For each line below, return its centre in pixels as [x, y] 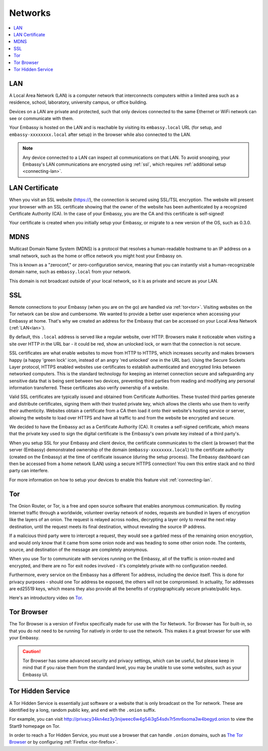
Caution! [32, 651]
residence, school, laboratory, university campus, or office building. [78, 102]
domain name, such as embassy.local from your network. [70, 272]
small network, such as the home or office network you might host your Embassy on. [96, 256]
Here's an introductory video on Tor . [46, 598]
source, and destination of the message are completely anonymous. [79, 549]
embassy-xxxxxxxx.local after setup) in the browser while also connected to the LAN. [100, 135]
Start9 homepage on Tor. [35, 726]
